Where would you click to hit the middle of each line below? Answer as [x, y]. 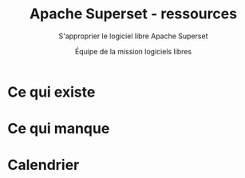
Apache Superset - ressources [133, 14]
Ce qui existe [51, 92]
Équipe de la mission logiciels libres [133, 51]
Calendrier [43, 165]
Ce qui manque [59, 129]
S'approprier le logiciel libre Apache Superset [133, 36]
